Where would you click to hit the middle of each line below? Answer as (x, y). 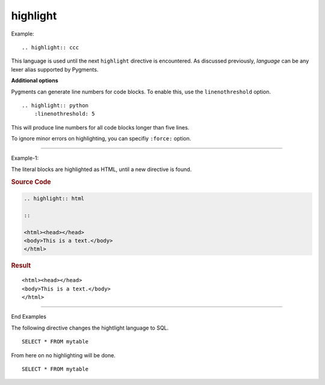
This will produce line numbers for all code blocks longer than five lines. (100, 127)
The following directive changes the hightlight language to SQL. (90, 328)
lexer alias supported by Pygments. (55, 69)
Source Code (31, 182)
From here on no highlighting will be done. (63, 355)
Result (21, 266)
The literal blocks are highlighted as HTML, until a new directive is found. (101, 169)
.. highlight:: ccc (51, 47)
